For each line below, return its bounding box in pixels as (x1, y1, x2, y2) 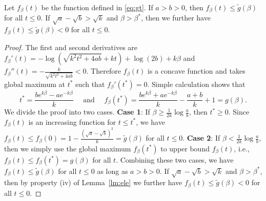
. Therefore (86, 65, 121, 76)
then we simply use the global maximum (4, 143, 131, 153)
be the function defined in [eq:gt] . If (41, 2, 153, 12)
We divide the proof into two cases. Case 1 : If (4, 106, 150, 117)
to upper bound (160, 143, 210, 153)
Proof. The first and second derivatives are (4, 41, 138, 52)
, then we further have (141, 12, 211, 23)
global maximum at (4, 78, 65, 89)
